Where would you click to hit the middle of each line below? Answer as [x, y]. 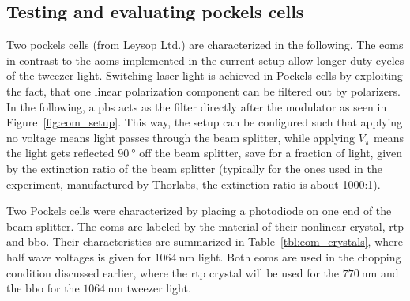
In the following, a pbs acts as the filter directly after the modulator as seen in [197, 106]
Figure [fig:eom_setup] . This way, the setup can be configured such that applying [205, 122]
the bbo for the [43, 288]
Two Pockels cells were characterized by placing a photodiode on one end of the [199, 211]
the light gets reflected [60, 153]
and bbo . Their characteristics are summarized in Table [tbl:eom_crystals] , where [205, 241]
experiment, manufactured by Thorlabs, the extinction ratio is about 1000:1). [194, 184]
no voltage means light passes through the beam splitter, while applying [181, 137]
